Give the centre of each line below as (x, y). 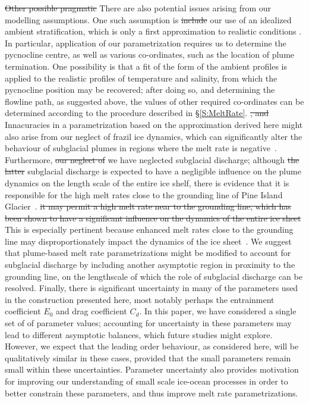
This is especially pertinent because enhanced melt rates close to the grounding (149, 229)
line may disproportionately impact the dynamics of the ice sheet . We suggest (148, 241)
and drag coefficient (92, 311)
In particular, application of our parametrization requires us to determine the (146, 43)
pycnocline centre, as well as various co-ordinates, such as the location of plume (150, 54)
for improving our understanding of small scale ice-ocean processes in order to (146, 381)
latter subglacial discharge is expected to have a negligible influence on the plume (153, 171)
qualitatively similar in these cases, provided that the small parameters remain (148, 357)
